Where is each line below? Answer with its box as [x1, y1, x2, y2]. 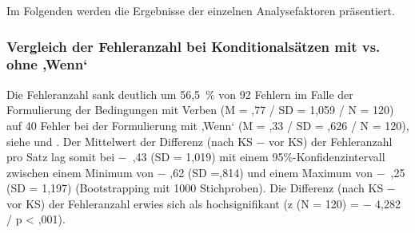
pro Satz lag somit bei [6, 148, 115, 165]
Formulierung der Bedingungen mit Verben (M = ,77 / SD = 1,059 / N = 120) [6, 101, 394, 118]
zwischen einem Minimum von [6, 164, 154, 180]
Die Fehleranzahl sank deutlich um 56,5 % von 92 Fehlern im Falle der [6, 85, 353, 102]
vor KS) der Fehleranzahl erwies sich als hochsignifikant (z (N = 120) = [6, 195, 359, 211]
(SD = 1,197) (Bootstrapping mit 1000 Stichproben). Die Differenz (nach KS [6, 180, 384, 196]
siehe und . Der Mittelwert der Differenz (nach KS [6, 132, 253, 149]
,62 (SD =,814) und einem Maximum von [170, 164, 373, 180]
